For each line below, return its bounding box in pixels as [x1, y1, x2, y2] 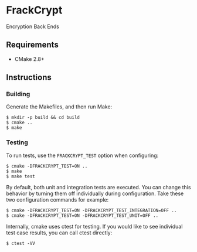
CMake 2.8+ [14, 55, 45, 62]
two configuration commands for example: [6, 196, 109, 203]
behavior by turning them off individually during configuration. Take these [6, 190, 184, 197]
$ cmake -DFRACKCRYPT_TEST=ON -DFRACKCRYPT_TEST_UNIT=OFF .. [6, 212, 159, 219]
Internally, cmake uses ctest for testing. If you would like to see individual [6, 223, 183, 230]
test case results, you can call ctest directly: [6, 229, 113, 236]
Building [6, 90, 30, 98]
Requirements [6, 40, 59, 50]
